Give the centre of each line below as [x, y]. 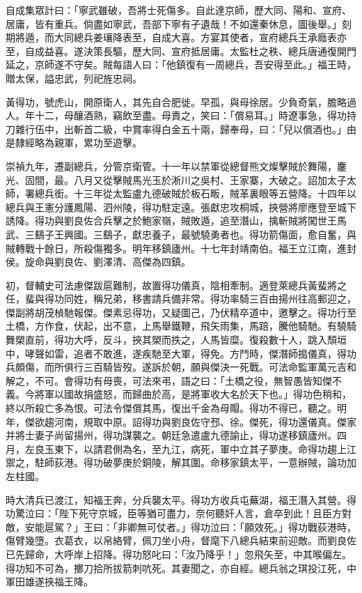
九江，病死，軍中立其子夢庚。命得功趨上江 [259, 448]
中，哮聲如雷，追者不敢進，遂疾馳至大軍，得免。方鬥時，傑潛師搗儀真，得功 [181, 353]
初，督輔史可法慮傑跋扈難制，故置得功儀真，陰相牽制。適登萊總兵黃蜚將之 [176, 285]
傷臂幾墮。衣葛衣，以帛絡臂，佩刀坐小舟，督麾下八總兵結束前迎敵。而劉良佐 [181, 540]
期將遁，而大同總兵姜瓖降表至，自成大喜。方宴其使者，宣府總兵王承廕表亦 [176, 37]
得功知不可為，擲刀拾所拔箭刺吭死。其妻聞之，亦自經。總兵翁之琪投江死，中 [181, 568]
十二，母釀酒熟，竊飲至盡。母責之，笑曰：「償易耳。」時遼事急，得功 [190, 115]
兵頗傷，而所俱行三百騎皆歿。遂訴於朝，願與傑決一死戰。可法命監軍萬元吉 [176, 367]
